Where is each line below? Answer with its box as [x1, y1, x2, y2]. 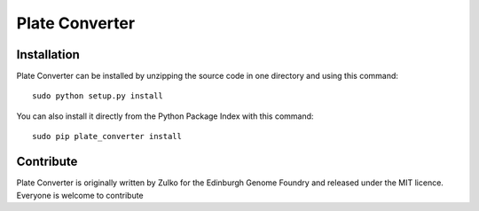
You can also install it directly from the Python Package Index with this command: [16, 111, 314, 121]
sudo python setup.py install [32, 91, 164, 101]
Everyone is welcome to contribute [16, 190, 144, 200]
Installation [16, 47, 80, 62]
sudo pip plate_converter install [32, 131, 182, 142]
